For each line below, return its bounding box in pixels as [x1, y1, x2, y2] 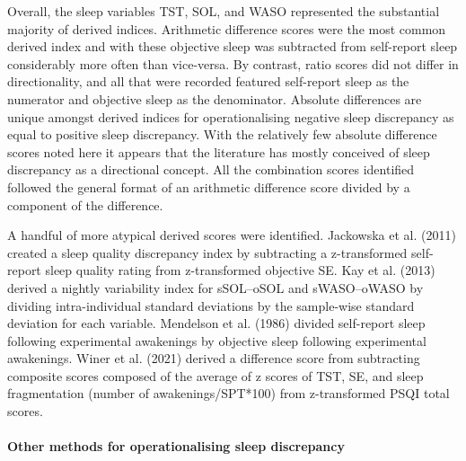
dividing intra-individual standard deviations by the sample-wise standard [7, 296, 415, 315]
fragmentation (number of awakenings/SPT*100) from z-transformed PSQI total [7, 384, 450, 403]
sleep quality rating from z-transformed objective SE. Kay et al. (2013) [45, 261, 435, 279]
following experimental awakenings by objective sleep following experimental [7, 331, 426, 350]
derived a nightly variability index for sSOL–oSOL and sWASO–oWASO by [7, 278, 424, 297]
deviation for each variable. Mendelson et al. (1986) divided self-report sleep [7, 314, 426, 332]
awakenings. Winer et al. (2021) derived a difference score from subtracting [7, 349, 420, 368]
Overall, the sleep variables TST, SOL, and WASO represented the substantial [7, 2, 440, 20]
